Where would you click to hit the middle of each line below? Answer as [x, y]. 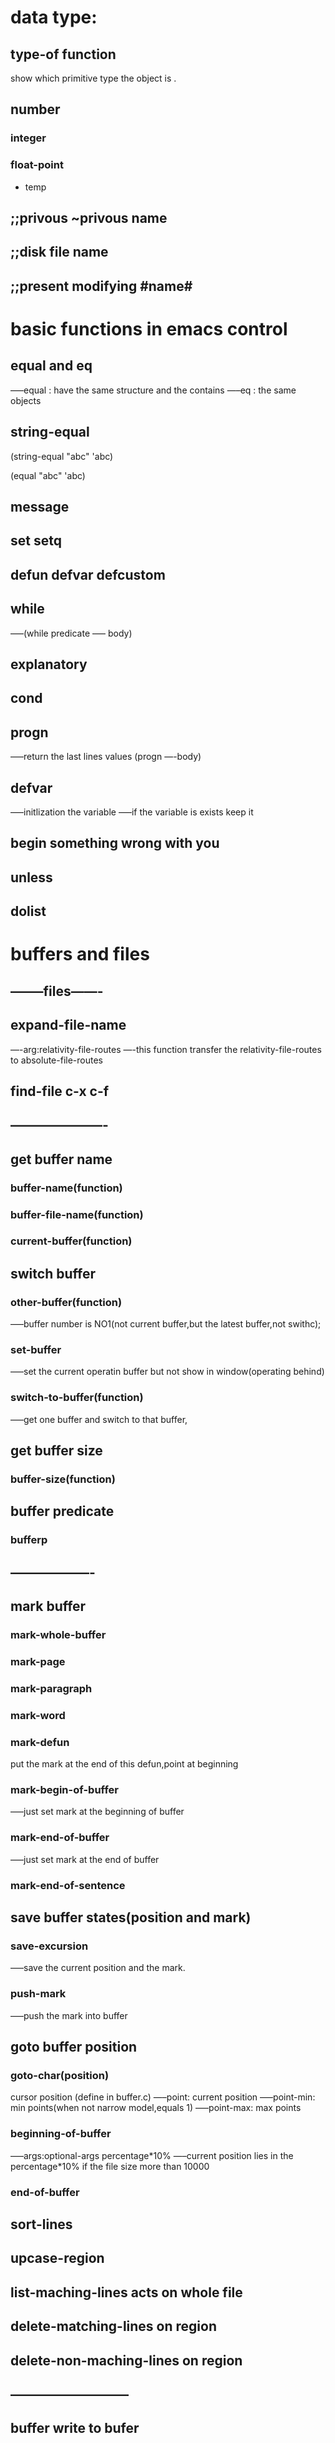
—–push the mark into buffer [69, 2015]
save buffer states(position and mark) [131, 1917]
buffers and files [80, 954]
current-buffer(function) [71, 1241]
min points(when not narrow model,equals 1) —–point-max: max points [156, 2108]
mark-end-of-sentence [68, 1885]
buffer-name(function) [66, 1188]
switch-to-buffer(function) [77, 1398]
